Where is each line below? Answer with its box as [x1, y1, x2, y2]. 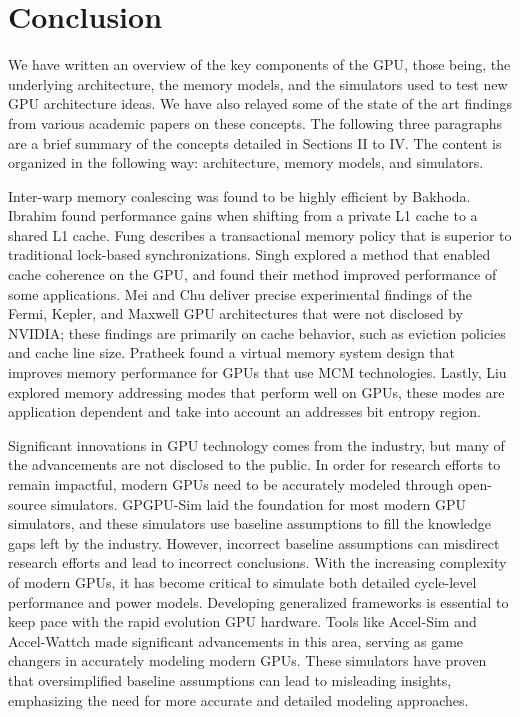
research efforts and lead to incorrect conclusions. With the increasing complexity [8, 552, 507, 573]
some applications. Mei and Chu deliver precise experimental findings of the [8, 283, 472, 304]
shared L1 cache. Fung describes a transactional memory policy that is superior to [8, 224, 512, 245]
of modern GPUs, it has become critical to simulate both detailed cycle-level [8, 571, 477, 592]
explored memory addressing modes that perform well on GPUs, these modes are [8, 381, 505, 402]
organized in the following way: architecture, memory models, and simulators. [8, 152, 484, 173]
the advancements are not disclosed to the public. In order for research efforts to [8, 454, 501, 475]
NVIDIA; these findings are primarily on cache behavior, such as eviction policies [8, 322, 506, 343]
